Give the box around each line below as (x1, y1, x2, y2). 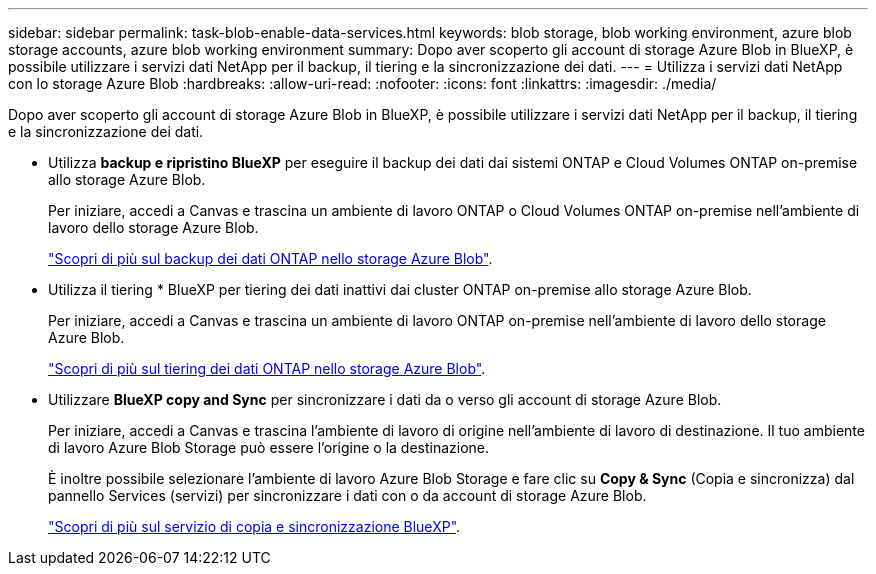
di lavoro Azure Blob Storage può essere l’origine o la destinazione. (48, 439, 490, 456)
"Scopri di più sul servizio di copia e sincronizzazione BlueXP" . (48, 518, 461, 535)
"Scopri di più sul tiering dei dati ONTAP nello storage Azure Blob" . (48, 360, 486, 377)
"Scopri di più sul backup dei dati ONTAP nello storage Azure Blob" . (48, 250, 493, 267)
